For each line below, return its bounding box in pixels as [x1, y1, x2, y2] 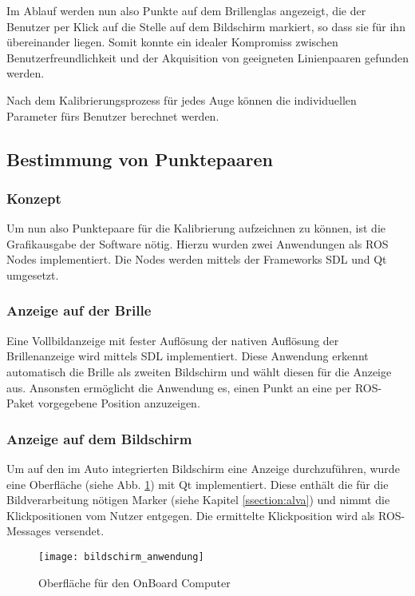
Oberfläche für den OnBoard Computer [38, 574, 231, 590]
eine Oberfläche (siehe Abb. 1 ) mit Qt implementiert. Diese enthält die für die [6, 475, 389, 492]
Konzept [6, 188, 61, 208]
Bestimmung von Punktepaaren [6, 146, 273, 171]
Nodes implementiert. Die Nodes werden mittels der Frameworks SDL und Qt [6, 251, 387, 268]
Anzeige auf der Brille [6, 300, 152, 320]
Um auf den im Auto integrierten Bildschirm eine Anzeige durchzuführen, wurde [6, 459, 400, 476]
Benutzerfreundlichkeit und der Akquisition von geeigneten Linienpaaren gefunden [6, 49, 409, 66]
